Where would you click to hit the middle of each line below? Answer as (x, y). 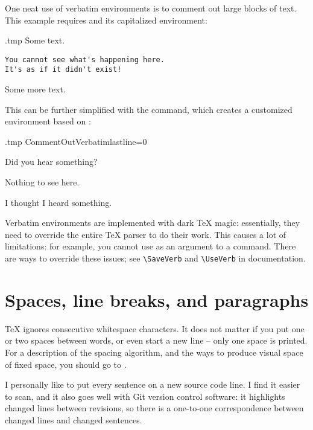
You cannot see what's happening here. (85, 59)
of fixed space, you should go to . (66, 364)
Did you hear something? (51, 162)
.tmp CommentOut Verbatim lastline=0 (76, 141)
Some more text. (35, 89)
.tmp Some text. (35, 40)
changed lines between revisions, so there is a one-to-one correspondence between (154, 408)
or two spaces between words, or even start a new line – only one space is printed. (156, 340)
